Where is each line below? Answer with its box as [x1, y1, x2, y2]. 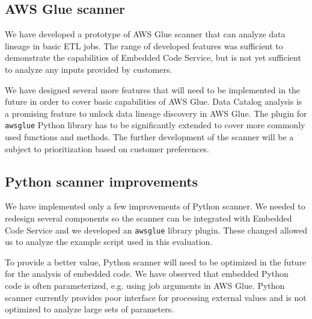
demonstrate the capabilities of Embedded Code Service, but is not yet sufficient [5, 51, 301, 64]
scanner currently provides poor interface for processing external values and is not [5, 291, 307, 303]
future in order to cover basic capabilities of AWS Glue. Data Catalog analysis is [5, 95, 302, 108]
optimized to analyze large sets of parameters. [5, 303, 174, 315]
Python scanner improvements [5, 172, 198, 190]
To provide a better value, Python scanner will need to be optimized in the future [5, 255, 307, 268]
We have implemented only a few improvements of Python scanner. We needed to [5, 200, 305, 212]
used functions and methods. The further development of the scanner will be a [5, 131, 294, 143]
